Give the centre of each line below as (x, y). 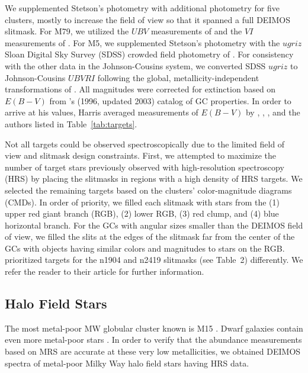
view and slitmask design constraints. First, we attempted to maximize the (141, 155)
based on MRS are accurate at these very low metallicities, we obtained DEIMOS (153, 351)
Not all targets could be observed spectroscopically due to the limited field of (145, 144)
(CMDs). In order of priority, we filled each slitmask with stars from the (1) (142, 202)
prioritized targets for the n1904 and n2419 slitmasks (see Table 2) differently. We (154, 260)
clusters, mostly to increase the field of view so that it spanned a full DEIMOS (147, 19)
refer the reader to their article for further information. (105, 271)
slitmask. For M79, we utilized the (67, 31)
